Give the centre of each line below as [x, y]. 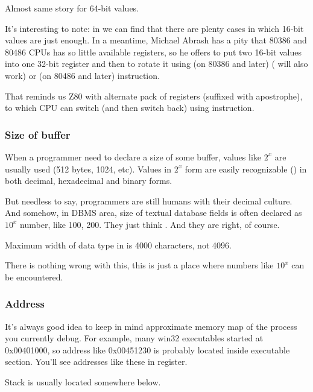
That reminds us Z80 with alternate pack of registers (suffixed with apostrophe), [154, 96]
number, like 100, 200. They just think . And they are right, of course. [150, 224]
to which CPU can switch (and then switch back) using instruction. [130, 108]
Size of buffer [38, 134]
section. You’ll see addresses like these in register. [96, 362]
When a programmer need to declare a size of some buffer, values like [133, 156]
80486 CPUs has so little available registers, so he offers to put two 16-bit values [153, 52]
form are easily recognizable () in [246, 169]
